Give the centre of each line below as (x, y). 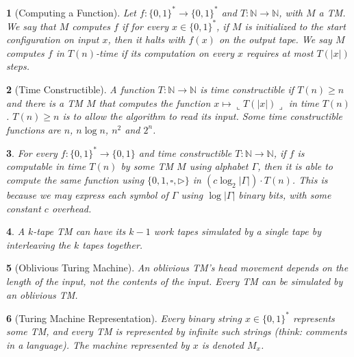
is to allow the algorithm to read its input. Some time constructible (202, 116)
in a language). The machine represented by (98, 344)
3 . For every (32, 152)
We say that (31, 26)
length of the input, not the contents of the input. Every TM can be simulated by (175, 281)
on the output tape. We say (275, 39)
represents (314, 318)
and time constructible (185, 152)
